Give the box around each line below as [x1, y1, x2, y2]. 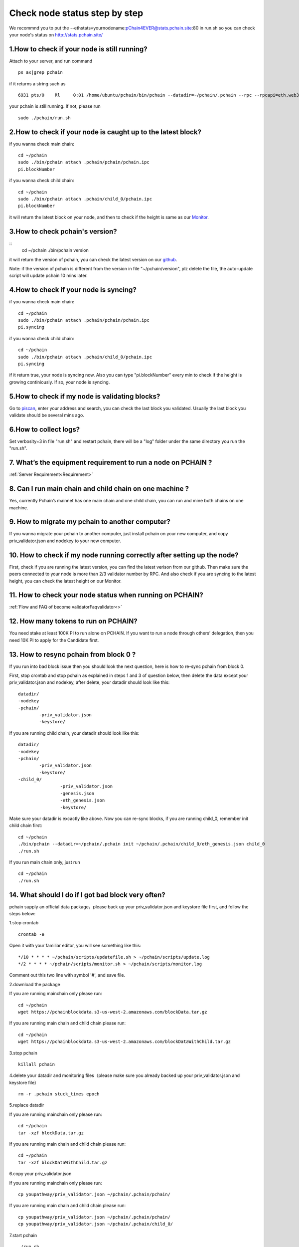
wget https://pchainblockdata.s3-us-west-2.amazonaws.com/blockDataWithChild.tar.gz [18, 1039, 231, 1044]
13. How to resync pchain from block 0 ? [9, 650, 136, 658]
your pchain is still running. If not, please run [9, 103, 101, 109]
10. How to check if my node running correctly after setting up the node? [9, 551, 239, 559]
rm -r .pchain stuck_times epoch [18, 1091, 100, 1097]
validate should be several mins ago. [9, 412, 84, 418]
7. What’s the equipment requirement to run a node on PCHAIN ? [9, 458, 212, 467]
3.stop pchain [9, 1050, 37, 1056]
